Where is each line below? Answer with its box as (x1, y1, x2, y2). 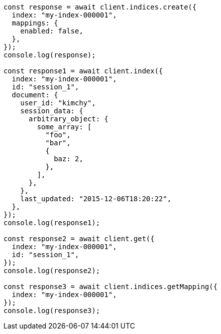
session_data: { (20, 107, 84, 115)
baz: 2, (54, 155, 84, 163)
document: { (11, 91, 58, 99)
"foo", (45, 131, 71, 139)
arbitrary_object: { (28, 115, 109, 123)
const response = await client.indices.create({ (3, 3, 197, 11)
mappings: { (11, 19, 58, 27)
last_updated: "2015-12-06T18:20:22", (20, 195, 172, 203)
